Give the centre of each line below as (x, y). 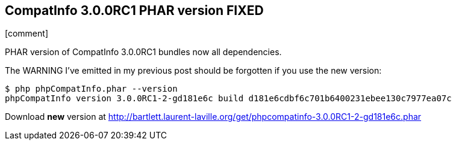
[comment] (27, 34)
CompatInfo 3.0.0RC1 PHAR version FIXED (134, 10)
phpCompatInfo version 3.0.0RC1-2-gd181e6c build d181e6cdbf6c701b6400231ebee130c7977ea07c (228, 99)
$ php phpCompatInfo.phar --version (91, 89)
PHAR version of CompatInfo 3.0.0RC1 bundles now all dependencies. (143, 52)
